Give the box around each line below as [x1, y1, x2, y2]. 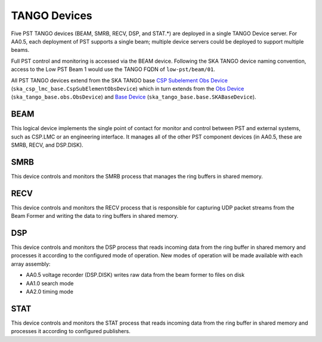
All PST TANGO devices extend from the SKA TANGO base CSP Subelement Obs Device [11, 76, 228, 84]
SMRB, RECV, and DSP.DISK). [11, 141, 83, 149]
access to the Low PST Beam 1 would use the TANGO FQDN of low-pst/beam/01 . [11, 66, 216, 73]
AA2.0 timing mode [26, 288, 74, 295]
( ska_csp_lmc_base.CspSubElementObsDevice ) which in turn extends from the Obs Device [11, 85, 244, 92]
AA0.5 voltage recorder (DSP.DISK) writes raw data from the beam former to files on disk [26, 272, 244, 279]
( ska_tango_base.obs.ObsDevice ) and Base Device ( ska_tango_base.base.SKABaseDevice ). [11, 93, 256, 101]
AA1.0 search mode [26, 279, 74, 286]
